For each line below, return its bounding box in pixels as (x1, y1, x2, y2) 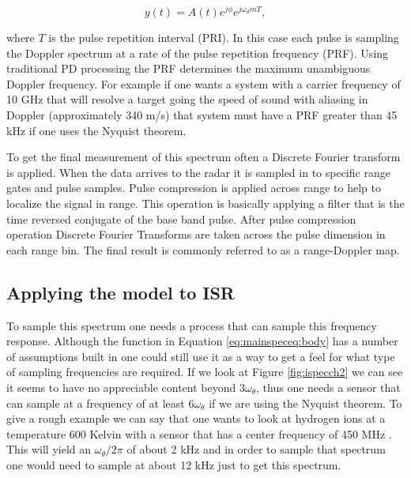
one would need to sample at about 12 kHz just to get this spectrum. (6, 456, 341, 472)
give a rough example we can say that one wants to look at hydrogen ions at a (6, 410, 386, 427)
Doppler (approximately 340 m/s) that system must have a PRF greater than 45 (6, 107, 398, 123)
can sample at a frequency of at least (6, 394, 185, 411)
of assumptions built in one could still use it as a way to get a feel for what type (6, 348, 395, 364)
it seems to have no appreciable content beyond (6, 378, 236, 395)
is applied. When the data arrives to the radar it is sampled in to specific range (6, 164, 390, 180)
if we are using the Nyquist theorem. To (209, 394, 402, 411)
